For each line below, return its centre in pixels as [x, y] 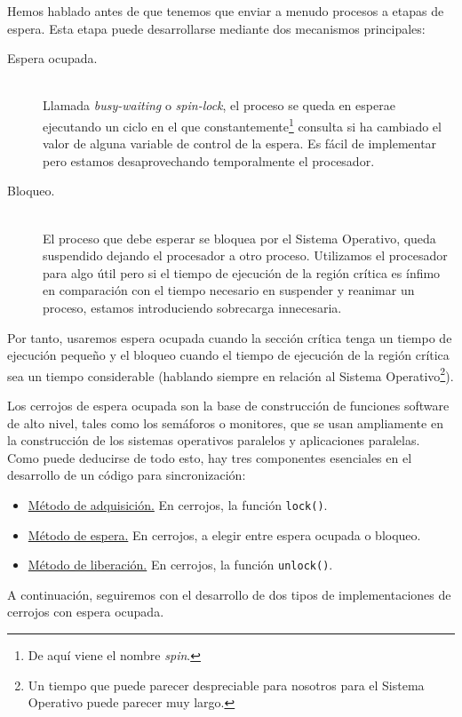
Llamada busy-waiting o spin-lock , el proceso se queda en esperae [219, 105]
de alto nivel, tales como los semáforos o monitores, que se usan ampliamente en [225, 422]
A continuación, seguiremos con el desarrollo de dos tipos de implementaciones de [229, 594]
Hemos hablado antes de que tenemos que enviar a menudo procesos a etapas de [226, 11]
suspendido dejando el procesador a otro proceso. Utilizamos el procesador [245, 255]
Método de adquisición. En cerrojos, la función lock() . [178, 504]
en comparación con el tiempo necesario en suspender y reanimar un [229, 290]
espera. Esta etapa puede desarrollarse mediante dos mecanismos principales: [216, 28]
